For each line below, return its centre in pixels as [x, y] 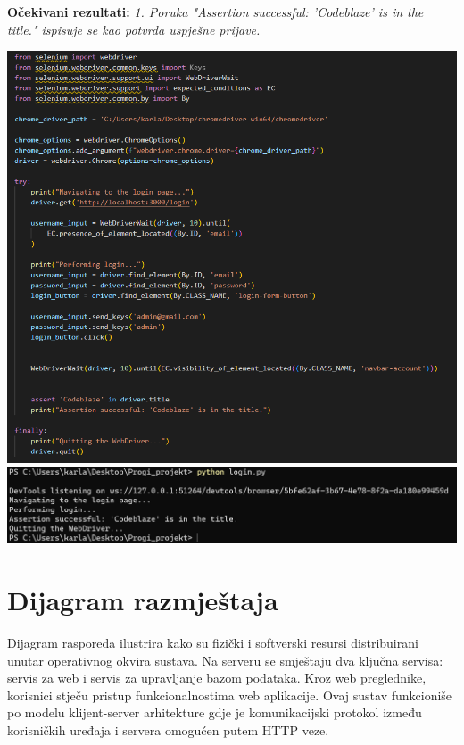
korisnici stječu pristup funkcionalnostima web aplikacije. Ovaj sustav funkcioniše [230, 695]
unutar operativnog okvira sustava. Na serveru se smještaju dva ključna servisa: [225, 660]
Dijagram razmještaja [143, 600]
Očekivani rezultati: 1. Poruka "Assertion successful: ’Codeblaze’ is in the [215, 12]
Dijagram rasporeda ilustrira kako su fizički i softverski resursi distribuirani [213, 643]
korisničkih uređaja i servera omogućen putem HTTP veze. [168, 730]
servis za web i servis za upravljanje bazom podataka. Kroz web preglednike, [217, 678]
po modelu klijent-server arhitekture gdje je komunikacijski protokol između [215, 712]
